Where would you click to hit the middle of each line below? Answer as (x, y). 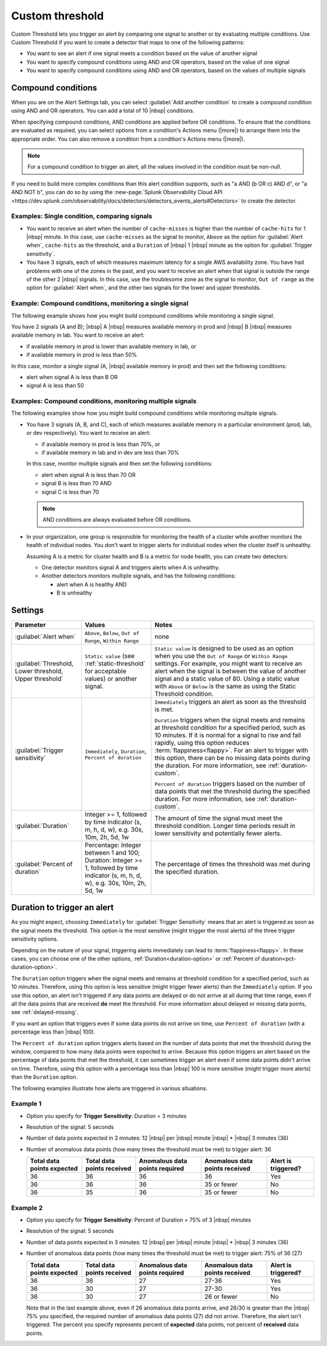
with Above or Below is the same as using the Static (225, 686)
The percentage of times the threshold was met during (233, 864)
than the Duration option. (45, 1077)
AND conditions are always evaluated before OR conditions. (117, 520)
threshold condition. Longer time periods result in (225, 826)
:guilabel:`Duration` (42, 826)
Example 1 (26, 1104)
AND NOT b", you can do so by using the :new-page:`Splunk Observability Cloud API (117, 192)
